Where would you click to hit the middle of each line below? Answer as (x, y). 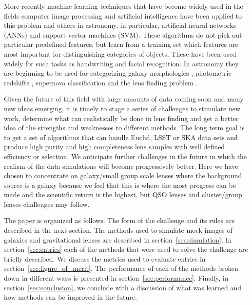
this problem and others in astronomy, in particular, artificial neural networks (120, 25)
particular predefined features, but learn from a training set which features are (121, 44)
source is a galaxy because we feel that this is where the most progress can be (120, 185)
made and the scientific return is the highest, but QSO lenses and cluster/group (123, 194)
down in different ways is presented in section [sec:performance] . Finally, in (116, 278)
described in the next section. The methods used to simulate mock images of (118, 230)
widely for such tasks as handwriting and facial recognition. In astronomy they (121, 63)
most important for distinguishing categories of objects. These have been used (120, 53)
